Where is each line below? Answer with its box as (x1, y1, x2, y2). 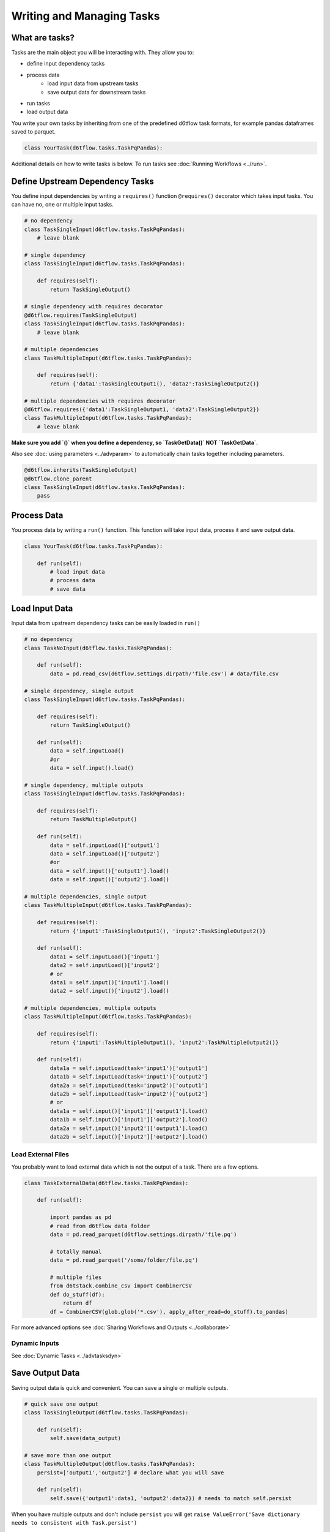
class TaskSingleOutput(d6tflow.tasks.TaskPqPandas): (24, 1409, 189, 1416)
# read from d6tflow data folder (50, 1223, 150, 1229)
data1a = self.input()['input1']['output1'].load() (50, 1107, 208, 1115)
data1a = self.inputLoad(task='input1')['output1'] (50, 1064, 208, 1072)
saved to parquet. (11, 128, 56, 135)
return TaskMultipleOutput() (50, 816, 137, 823)
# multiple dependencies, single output (24, 893, 147, 900)
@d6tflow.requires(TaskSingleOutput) (24, 311, 137, 319)
